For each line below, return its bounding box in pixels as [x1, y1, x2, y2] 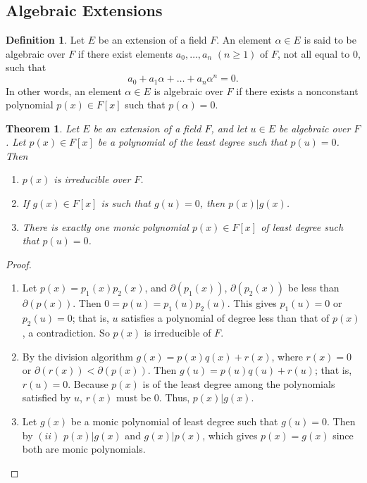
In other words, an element [6, 83, 122, 98]
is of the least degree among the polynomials [142, 376, 335, 391]
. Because [68, 376, 108, 391]
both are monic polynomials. [22, 441, 146, 456]
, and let [211, 120, 247, 135]
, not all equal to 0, [277, 46, 361, 61]
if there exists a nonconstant [236, 83, 359, 98]
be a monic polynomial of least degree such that [70, 414, 278, 429]
